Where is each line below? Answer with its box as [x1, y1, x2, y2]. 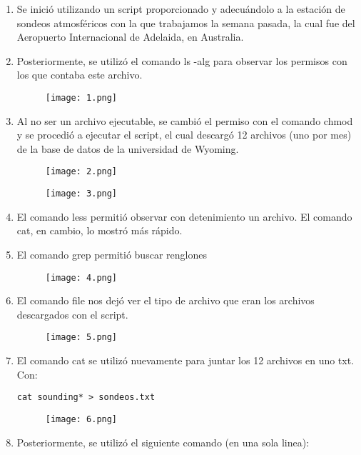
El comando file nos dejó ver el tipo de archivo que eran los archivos [16, 293, 315, 308]
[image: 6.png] [45, 414, 118, 424]
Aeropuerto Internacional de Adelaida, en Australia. [16, 29, 244, 44]
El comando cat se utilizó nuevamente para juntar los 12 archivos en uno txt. [16, 353, 355, 367]
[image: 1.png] [45, 92, 118, 103]
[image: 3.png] [45, 189, 118, 199]
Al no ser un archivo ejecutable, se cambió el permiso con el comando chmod [16, 113, 353, 128]
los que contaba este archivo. [16, 67, 143, 82]
